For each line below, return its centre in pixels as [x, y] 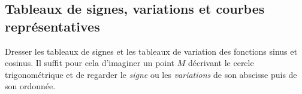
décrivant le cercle [221, 63]
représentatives [52, 26]
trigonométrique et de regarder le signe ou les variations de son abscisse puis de [151, 74]
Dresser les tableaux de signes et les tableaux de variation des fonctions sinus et [151, 51]
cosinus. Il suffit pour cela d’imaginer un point [90, 63]
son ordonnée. [30, 86]
